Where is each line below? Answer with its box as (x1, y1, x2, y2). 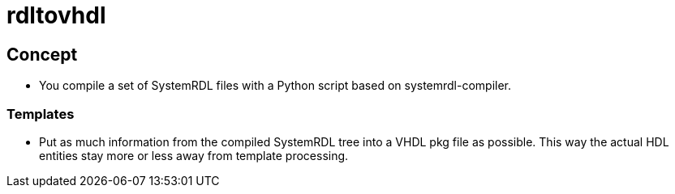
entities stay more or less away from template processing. (39, 148, 349, 162)
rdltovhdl (6, 2, 106, 29)
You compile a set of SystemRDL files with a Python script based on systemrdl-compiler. (39, 78, 512, 93)
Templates (6, 105, 75, 122)
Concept (6, 44, 78, 65)
